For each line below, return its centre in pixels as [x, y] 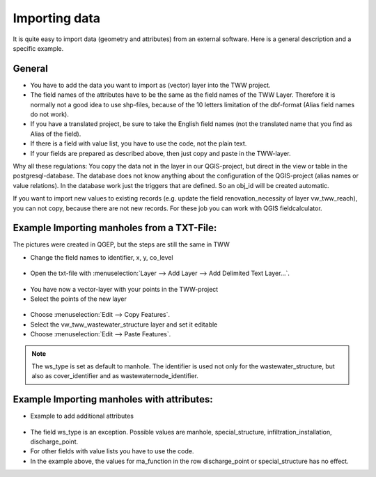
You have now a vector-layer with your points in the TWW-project [124, 289]
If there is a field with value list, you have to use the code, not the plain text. [139, 143]
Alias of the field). [56, 134]
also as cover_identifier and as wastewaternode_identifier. [115, 376]
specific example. [38, 48]
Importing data [57, 18]
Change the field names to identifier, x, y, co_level [102, 257]
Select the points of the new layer [78, 299]
